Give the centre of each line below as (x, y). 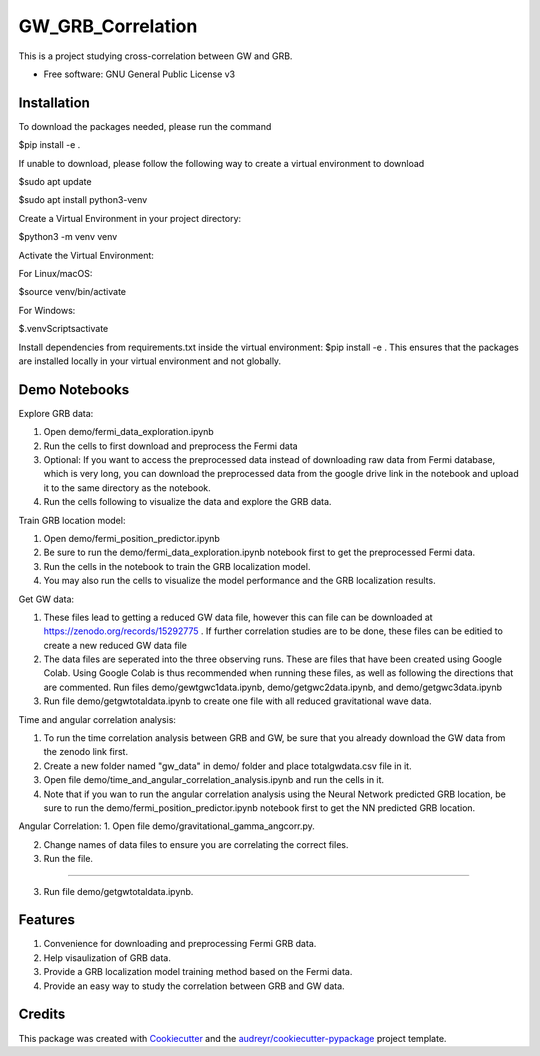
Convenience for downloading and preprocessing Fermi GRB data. (180, 944)
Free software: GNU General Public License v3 (139, 74)
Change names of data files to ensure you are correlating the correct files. (196, 844)
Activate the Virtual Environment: (86, 255)
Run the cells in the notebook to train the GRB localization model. (177, 566)
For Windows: (47, 310)
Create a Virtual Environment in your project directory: (130, 218)
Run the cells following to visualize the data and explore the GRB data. (187, 502)
